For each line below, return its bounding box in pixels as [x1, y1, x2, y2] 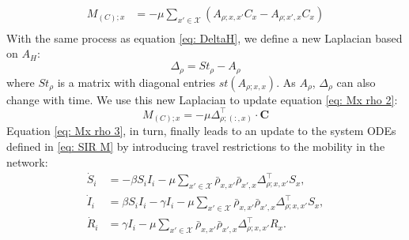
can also [336, 73, 376, 90]
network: [6, 153, 48, 170]
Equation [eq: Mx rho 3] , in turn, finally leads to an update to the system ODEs [6, 122, 396, 139]
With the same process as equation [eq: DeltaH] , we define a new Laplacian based [6, 29, 403, 46]
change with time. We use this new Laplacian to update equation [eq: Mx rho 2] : [6, 91, 398, 107]
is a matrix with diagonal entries [57, 73, 216, 90]
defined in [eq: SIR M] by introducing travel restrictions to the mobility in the [6, 137, 385, 154]
